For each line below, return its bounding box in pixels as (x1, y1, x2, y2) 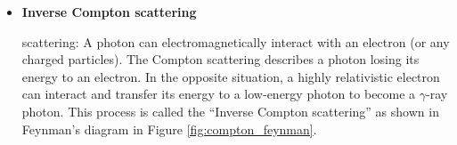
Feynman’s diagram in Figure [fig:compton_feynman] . (21, 119, 317, 138)
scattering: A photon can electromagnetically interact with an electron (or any (21, 32, 450, 51)
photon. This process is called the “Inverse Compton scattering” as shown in (21, 101, 439, 120)
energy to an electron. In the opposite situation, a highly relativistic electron (21, 67, 440, 85)
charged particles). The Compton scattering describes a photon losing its (21, 50, 420, 68)
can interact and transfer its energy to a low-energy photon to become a (21, 85, 416, 103)
